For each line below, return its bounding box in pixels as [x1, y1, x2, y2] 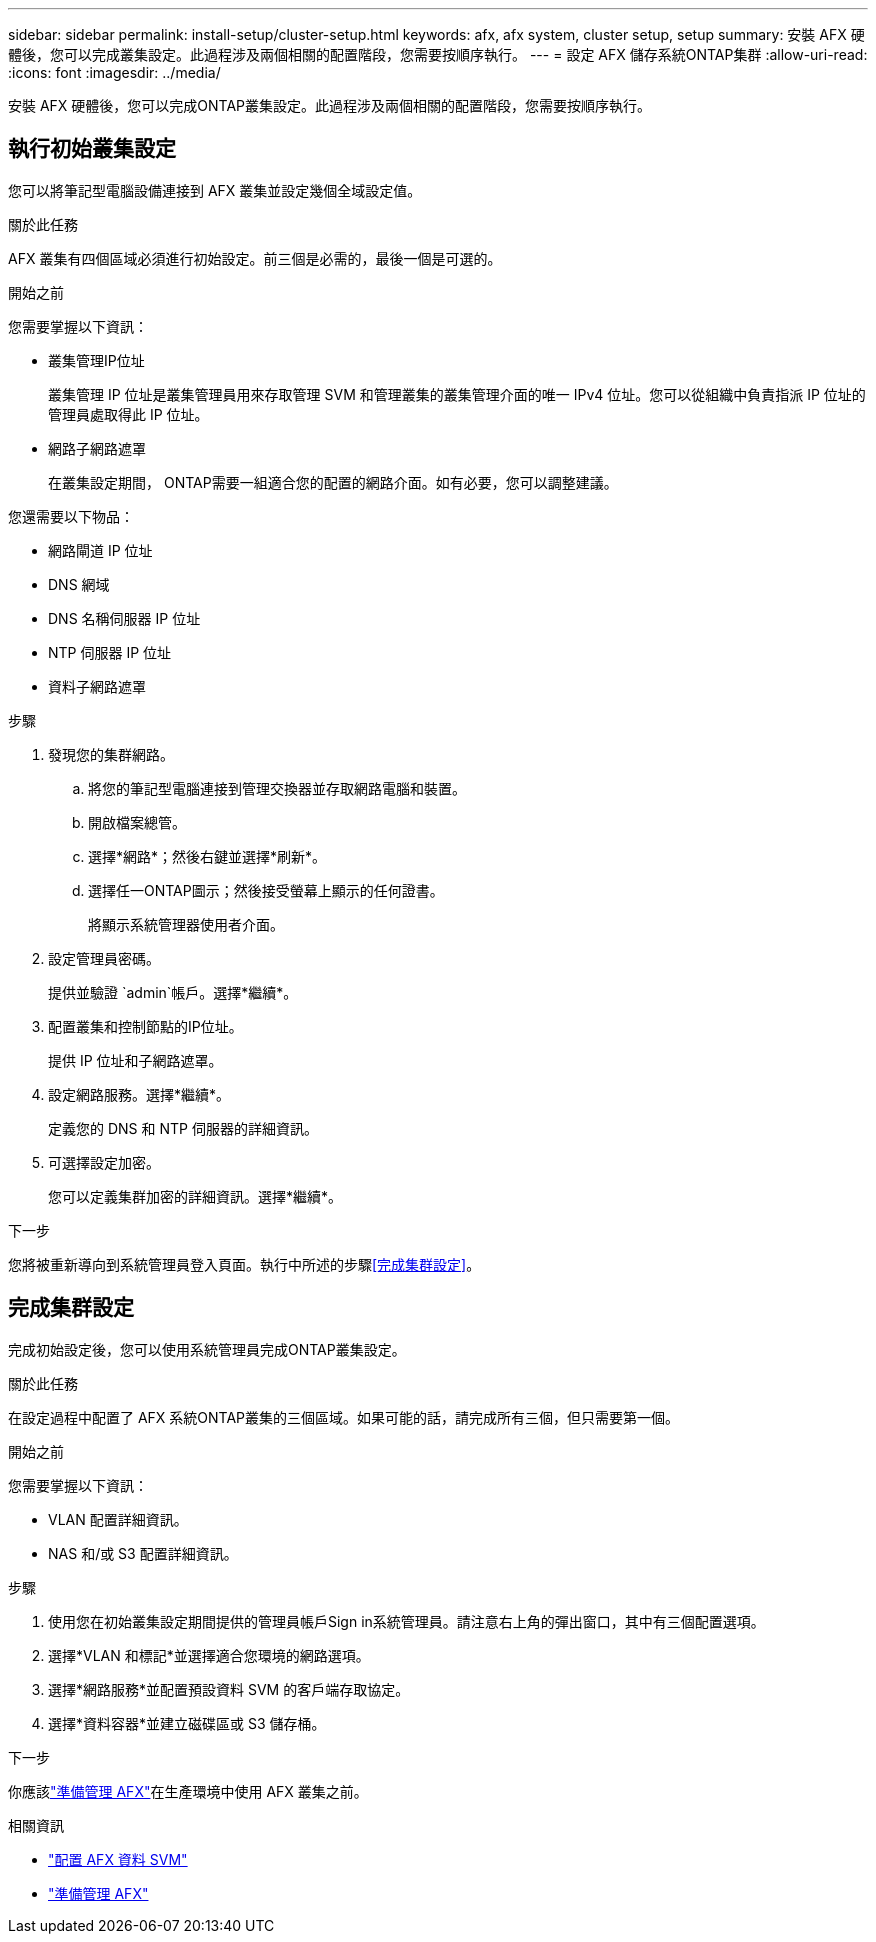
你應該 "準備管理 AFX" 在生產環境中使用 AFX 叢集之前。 [8, 1782, 368, 1800]
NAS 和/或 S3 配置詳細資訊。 [48, 1544, 238, 1562]
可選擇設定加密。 [48, 1153, 160, 1171]
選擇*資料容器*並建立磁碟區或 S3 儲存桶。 [48, 1714, 326, 1732]
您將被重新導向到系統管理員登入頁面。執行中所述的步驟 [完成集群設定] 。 [8, 1255, 481, 1273]
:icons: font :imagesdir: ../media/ [8, 64, 221, 81]
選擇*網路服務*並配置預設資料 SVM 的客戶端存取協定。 [48, 1680, 410, 1698]
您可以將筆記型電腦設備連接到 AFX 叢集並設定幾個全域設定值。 [8, 181, 422, 199]
